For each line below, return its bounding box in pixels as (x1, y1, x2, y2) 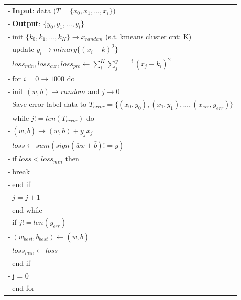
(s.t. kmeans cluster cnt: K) (105, 31, 192, 41)
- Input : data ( (8, 5, 56, 15)
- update (8, 43, 34, 54)
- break (8, 166, 30, 176)
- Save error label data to (8, 98, 87, 109)
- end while (8, 204, 42, 215)
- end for (8, 283, 35, 293)
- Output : (8, 17, 41, 28)
